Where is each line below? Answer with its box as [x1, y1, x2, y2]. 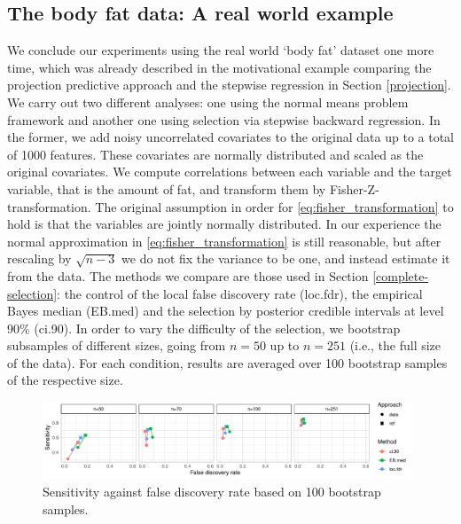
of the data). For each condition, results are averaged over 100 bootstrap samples [7, 353, 448, 371]
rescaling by [7, 249, 72, 268]
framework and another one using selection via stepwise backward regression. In [7, 110, 441, 129]
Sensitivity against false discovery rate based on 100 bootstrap [43, 481, 381, 500]
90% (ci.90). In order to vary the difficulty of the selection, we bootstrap [7, 318, 401, 337]
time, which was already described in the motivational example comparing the [7, 58, 432, 76]
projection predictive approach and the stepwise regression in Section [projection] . [7, 75, 451, 94]
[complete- [372, 266, 429, 285]
